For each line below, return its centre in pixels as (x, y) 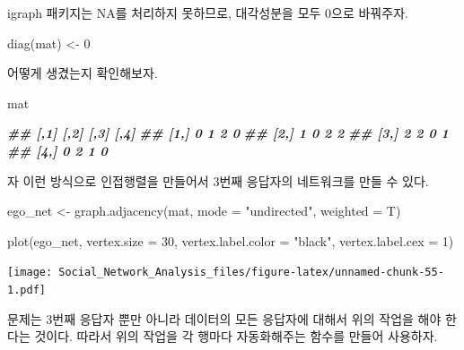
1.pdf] (26, 290)
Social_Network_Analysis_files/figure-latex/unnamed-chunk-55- (251, 273)
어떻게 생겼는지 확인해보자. (83, 73)
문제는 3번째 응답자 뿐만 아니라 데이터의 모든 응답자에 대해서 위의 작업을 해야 (224, 318)
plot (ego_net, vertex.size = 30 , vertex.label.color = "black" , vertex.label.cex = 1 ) (231, 240)
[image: (30, 273)
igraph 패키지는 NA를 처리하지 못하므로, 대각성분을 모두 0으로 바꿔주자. (208, 13)
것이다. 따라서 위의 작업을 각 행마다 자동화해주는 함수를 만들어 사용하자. (236, 336)
